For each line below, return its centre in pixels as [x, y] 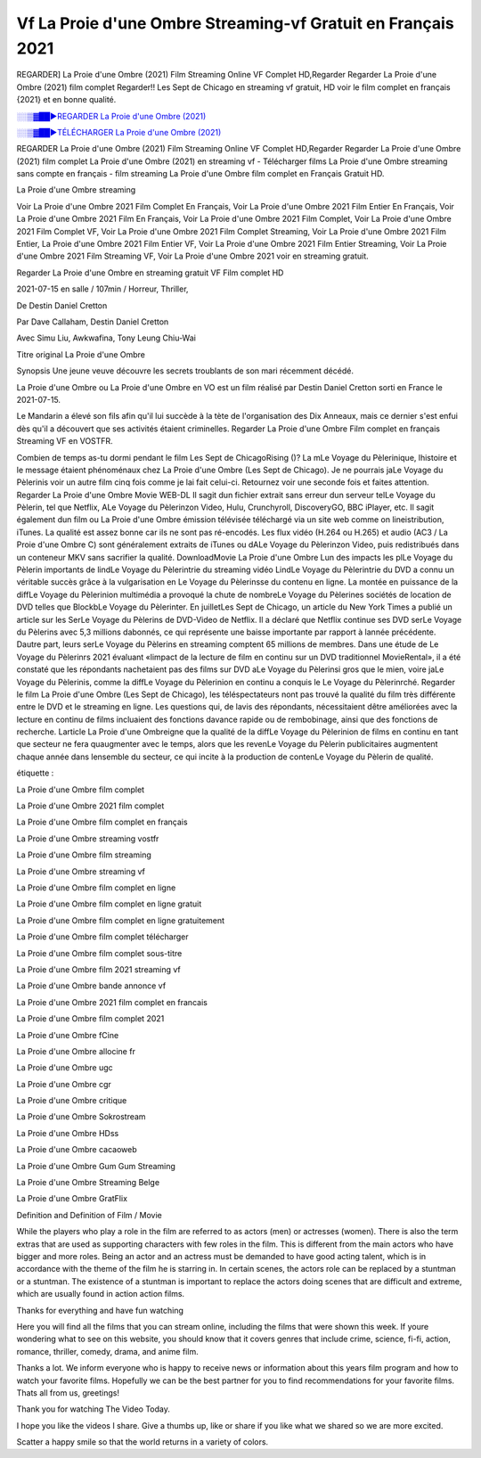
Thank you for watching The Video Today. [94, 1409]
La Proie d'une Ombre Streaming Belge [88, 1183]
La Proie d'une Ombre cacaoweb [77, 1150]
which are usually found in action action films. [101, 1294]
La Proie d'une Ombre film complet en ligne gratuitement [121, 920]
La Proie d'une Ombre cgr [64, 1084]
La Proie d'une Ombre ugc [65, 1068]
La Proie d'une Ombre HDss [68, 1133]
